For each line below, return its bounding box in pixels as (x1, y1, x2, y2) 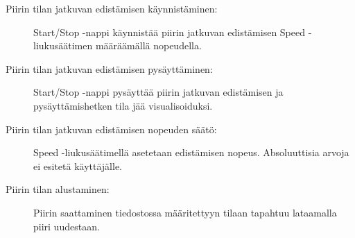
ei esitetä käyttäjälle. (33, 158, 123, 173)
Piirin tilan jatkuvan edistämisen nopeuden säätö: (6, 121, 217, 136)
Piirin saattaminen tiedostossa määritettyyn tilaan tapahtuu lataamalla (33, 205, 337, 219)
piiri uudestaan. (33, 219, 100, 233)
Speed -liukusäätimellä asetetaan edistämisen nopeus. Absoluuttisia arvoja (33, 145, 349, 160)
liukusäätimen (33, 38, 93, 53)
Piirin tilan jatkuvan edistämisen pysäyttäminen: (6, 61, 213, 76)
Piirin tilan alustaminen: (6, 182, 110, 196)
